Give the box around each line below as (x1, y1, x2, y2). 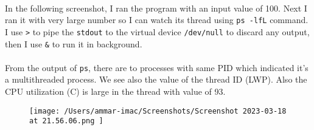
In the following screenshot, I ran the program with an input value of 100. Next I (5, 1, 307, 14)
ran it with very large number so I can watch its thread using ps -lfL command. (5, 13, 309, 26)
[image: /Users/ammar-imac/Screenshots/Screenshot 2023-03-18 (29, 106, 287, 115)
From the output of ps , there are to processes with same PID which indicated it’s (5, 61, 309, 74)
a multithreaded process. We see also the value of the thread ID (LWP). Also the (5, 73, 307, 86)
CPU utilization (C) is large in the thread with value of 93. (5, 85, 226, 97)
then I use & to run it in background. (5, 37, 142, 50)
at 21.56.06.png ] (29, 117, 103, 126)
